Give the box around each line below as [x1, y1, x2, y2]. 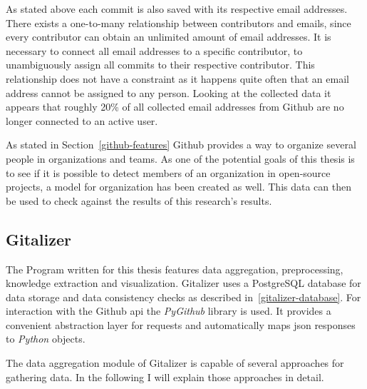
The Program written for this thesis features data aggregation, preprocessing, [6, 261, 343, 276]
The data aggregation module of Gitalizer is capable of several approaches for [6, 355, 344, 370]
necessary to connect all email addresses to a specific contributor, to [6, 43, 303, 58]
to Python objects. [6, 331, 86, 346]
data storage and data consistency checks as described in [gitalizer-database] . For [6, 289, 361, 304]
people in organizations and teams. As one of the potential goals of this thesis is [6, 151, 355, 166]
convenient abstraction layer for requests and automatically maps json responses [6, 317, 356, 332]
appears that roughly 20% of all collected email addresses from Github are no [6, 99, 344, 114]
